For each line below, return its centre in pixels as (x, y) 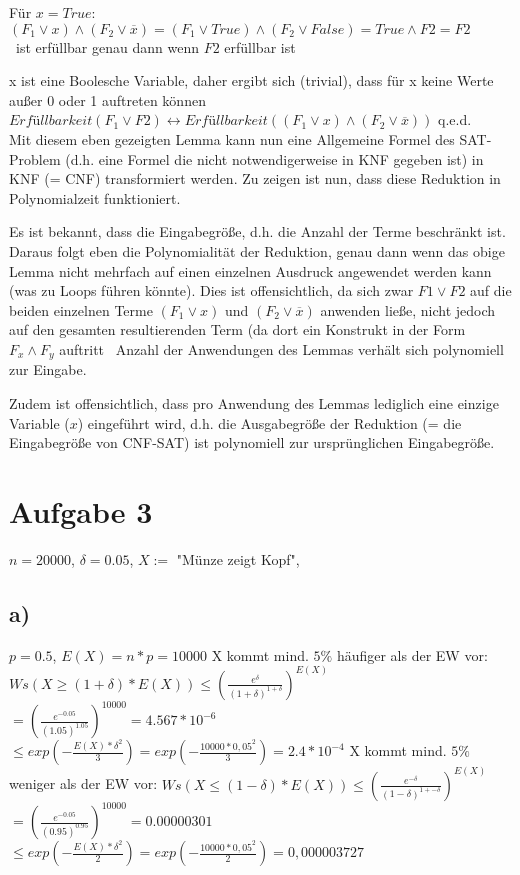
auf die (491, 290)
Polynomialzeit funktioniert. (95, 197)
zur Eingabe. (48, 369)
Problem (35, 158)
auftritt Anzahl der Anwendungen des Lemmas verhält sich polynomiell (281, 348)
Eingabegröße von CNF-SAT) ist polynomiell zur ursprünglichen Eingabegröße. (252, 442)
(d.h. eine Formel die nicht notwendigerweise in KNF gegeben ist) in (274, 158)
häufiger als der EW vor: (412, 654)
